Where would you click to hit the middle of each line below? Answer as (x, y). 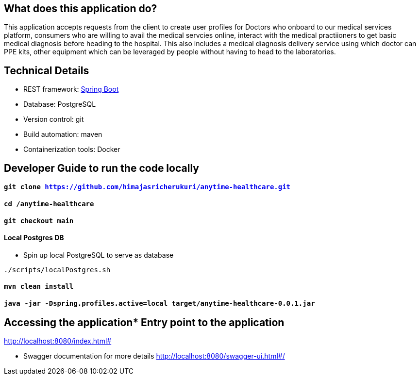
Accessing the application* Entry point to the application (144, 322)
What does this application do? (81, 8)
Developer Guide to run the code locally (101, 168)
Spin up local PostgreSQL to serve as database (99, 255)
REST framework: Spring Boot (71, 89)
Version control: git (54, 119)
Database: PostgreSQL (60, 104)
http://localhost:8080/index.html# (58, 341)
